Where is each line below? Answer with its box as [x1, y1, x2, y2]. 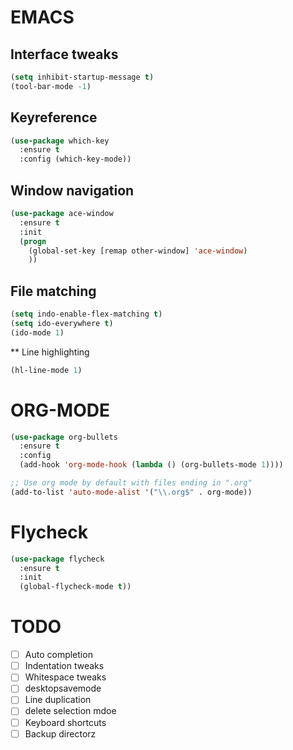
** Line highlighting [10, 346, 90, 358]
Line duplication [24, 694, 92, 706]
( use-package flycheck [10, 554, 105, 564]
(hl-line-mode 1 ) [10, 365, 83, 375]
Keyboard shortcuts [24, 716, 107, 728]
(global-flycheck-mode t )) [19, 582, 132, 592]
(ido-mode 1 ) [10, 327, 65, 338]
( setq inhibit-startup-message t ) [10, 72, 155, 82]
